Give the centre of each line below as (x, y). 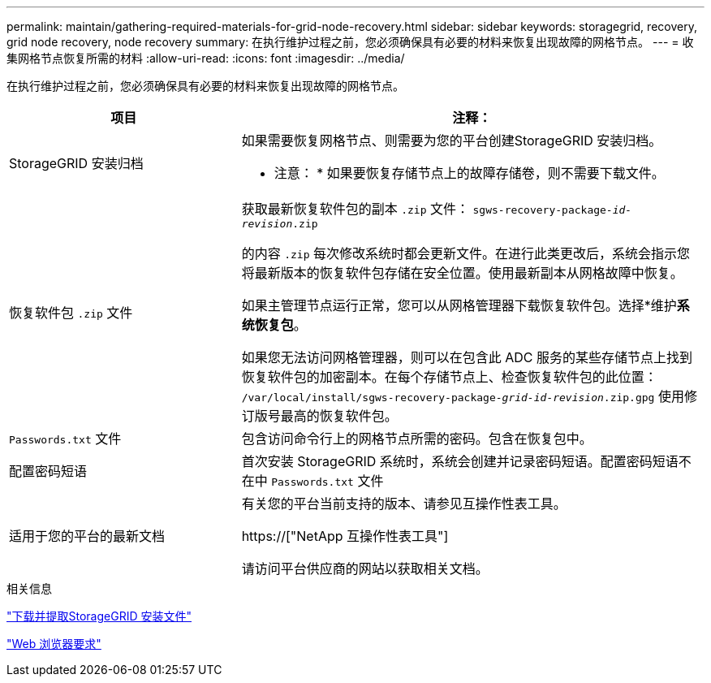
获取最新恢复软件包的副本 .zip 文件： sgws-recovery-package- (427, 209)
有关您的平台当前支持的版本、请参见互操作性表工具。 (404, 504)
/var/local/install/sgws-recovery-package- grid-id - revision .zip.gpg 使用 (463, 396)
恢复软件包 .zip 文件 (71, 312)
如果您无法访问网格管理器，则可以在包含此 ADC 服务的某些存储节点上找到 (467, 357)
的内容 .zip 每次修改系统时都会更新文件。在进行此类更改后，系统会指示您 (465, 253)
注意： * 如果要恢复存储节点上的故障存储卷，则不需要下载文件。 (469, 173)
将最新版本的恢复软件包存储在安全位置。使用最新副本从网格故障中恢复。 (462, 273)
